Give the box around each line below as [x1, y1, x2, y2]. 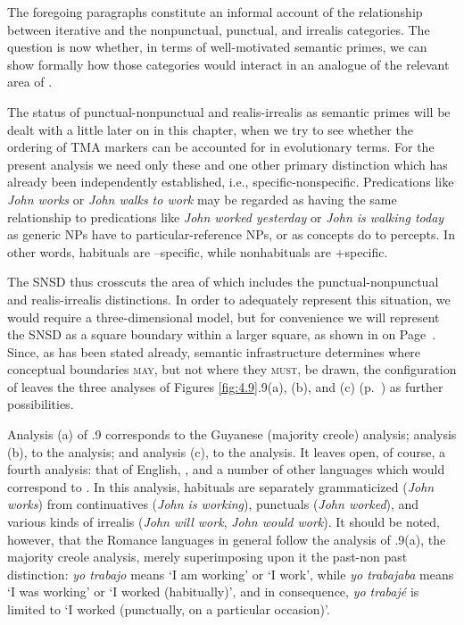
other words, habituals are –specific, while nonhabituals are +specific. [7, 242, 388, 261]
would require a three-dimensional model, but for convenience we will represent [7, 307, 440, 326]
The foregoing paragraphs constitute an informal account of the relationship [7, 3, 423, 21]
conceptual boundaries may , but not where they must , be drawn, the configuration [7, 360, 457, 379]
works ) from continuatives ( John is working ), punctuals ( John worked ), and [7, 495, 419, 513]
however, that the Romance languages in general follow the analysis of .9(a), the [7, 529, 446, 548]
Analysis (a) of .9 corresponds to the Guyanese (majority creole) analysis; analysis [7, 425, 457, 444]
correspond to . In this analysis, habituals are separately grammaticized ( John [7, 477, 435, 496]
